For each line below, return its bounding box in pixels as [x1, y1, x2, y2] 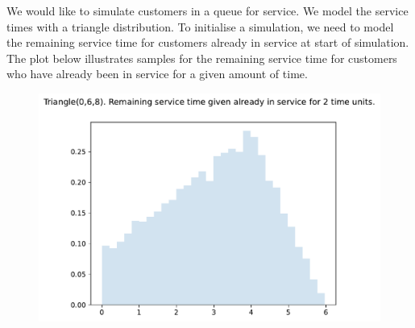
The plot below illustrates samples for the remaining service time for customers [6, 49, 397, 66]
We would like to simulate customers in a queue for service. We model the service [6, 2, 409, 19]
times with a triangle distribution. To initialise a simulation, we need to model [6, 18, 394, 35]
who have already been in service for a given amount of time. [6, 65, 308, 82]
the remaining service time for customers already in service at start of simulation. [6, 34, 409, 51]
